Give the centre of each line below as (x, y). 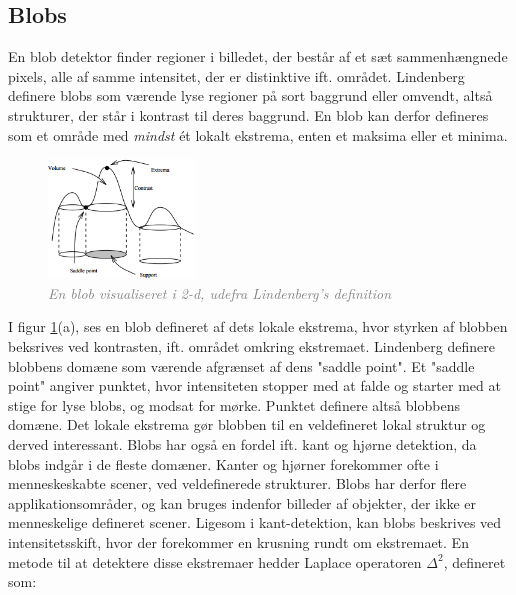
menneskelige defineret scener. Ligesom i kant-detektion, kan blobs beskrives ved (255, 522)
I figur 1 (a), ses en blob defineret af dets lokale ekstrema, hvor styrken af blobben (258, 326)
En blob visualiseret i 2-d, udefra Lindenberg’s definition (220, 292)
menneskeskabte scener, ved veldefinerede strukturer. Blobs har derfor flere (237, 483)
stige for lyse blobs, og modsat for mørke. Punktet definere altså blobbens (234, 404)
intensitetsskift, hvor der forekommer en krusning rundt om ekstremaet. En (238, 541)
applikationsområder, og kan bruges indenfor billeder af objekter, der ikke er (242, 502)
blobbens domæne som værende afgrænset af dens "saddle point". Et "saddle (241, 365)
